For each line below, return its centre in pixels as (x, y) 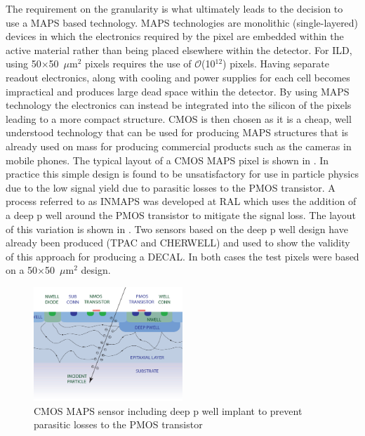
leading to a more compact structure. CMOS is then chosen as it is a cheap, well (179, 118)
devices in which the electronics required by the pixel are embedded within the (175, 36)
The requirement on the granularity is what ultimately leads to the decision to (174, 8)
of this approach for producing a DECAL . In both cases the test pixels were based (182, 256)
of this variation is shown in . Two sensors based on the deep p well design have (177, 229)
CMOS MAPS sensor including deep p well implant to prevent (168, 410)
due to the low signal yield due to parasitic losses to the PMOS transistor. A (171, 187)
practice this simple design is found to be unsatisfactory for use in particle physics (182, 174)
